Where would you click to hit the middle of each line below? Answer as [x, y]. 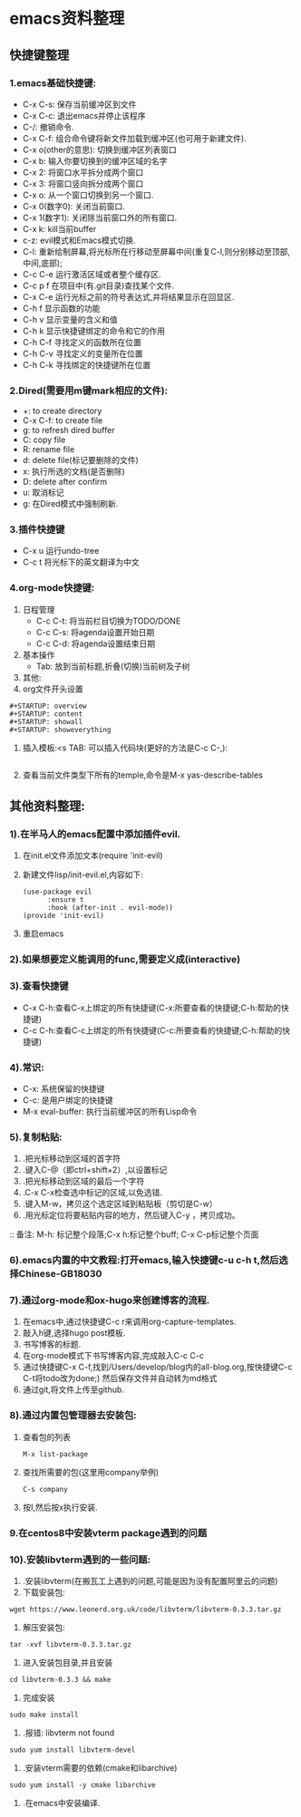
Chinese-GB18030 [60, 1274]
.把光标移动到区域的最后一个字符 [83, 1181]
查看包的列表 [46, 1436]
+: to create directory [62, 411]
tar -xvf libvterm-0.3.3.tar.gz [70, 1645]
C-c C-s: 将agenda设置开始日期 [95, 632]
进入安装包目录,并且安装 [68, 1662]
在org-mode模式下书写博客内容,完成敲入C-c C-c [113, 1356]
